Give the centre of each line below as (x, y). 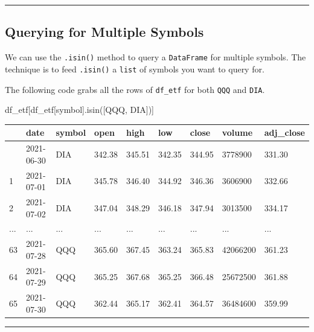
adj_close (284, 132)
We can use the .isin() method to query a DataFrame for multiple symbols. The (155, 57)
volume (237, 132)
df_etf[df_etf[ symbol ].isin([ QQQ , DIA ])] (80, 110)
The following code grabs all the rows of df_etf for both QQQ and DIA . (135, 89)
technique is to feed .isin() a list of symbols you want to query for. (135, 69)
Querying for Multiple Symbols (104, 32)
